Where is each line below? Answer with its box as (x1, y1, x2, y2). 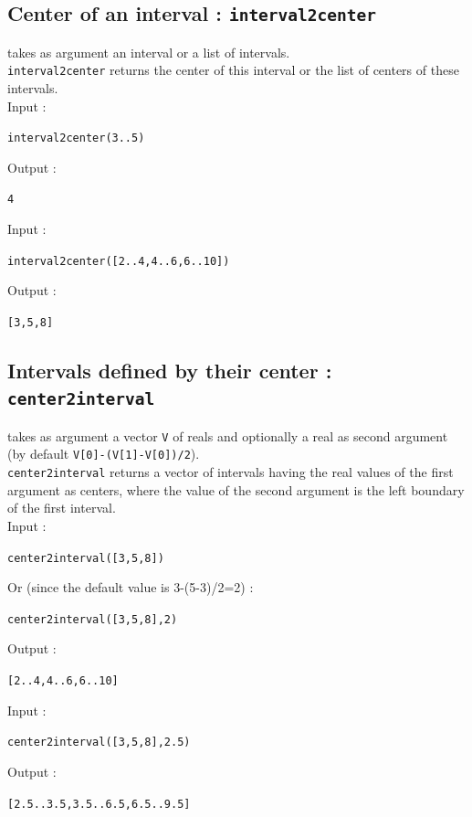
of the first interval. (7, 498, 116, 517)
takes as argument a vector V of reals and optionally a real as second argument (7, 426, 448, 445)
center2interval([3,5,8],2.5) (7, 736, 191, 749)
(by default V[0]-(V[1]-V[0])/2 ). (7, 444, 200, 463)
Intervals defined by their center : (7, 356, 332, 385)
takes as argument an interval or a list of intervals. (7, 42, 290, 61)
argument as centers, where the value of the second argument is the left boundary (7, 480, 465, 499)
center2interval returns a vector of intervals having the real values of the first (7, 462, 454, 482)
